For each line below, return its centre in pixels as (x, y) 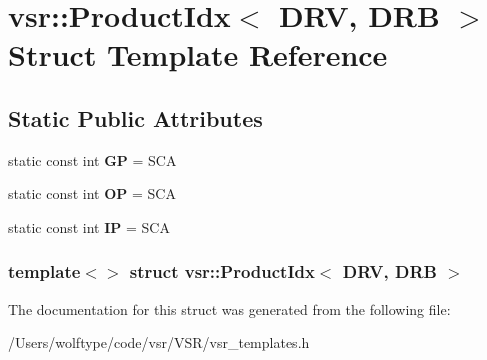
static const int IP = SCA (89, 226)
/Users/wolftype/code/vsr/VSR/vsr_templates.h (159, 342)
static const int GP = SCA (92, 159)
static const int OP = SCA (92, 193)
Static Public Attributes (135, 117)
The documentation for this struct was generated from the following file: (229, 308)
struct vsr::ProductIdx (222, 271)
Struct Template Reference (198, 54)
